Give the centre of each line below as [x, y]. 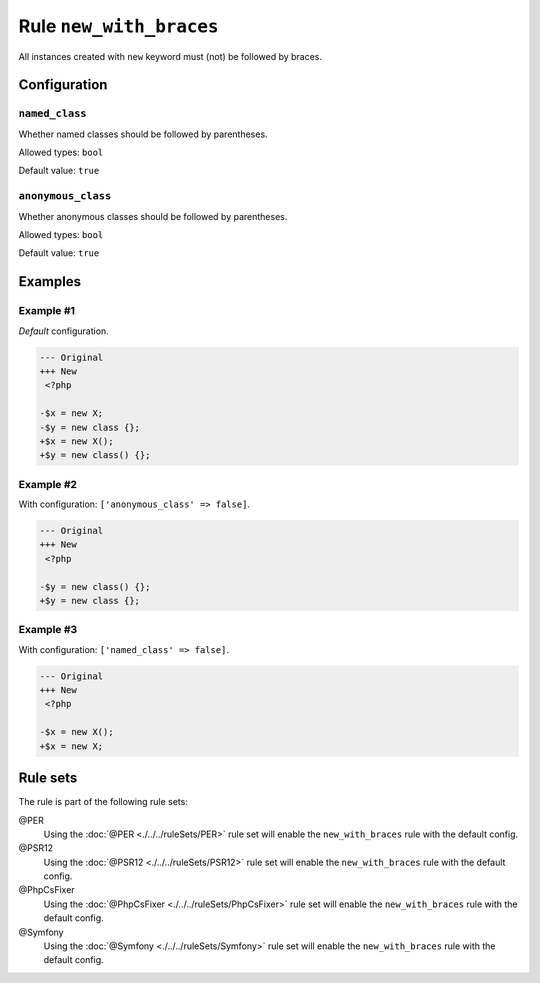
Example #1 [46, 311]
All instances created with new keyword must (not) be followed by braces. [170, 56]
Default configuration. [63, 331]
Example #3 [48, 630]
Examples [50, 281]
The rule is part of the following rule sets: [103, 802]
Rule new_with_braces [118, 26]
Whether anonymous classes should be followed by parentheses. [153, 216]
